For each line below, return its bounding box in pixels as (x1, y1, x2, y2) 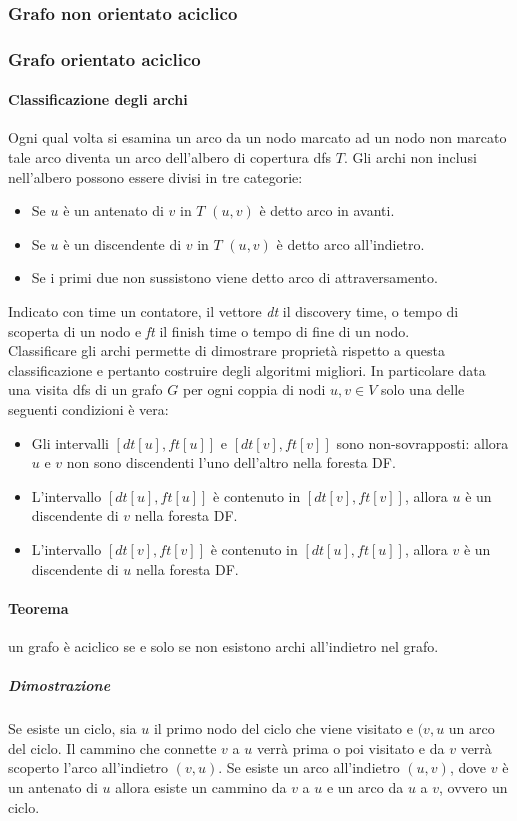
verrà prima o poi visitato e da (256, 737, 445, 758)
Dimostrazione (8, 675, 111, 696)
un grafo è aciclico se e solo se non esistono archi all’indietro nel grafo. (8, 635, 439, 656)
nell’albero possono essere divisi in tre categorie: (8, 166, 303, 187)
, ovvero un (439, 776, 508, 797)
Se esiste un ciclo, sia (8, 718, 137, 739)
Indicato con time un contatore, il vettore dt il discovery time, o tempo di (8, 301, 459, 322)
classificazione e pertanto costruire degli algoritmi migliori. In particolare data (8, 359, 486, 380)
